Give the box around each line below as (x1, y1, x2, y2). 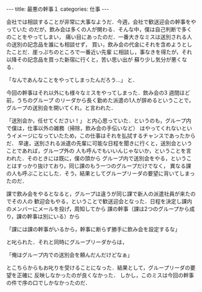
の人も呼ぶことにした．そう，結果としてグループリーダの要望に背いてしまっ (6, 170, 195, 177)
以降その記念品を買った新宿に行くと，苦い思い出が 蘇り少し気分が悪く (6, 56, 182, 63)
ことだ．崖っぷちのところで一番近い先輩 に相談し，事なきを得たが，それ (11, 48, 192, 56)
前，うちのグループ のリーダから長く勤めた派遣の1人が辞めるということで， (6, 97, 194, 104)
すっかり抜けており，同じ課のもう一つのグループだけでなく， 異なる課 (16, 162, 192, 170)
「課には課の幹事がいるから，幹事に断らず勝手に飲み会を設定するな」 (6, 226, 181, 233)
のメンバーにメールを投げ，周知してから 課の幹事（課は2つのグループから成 (6, 205, 195, 212)
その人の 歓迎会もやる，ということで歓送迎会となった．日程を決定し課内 (11, 198, 193, 205)
